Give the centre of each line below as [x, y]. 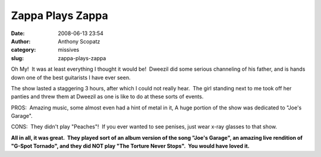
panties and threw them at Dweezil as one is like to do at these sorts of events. [107, 97]
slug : [17, 58]
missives [69, 50]
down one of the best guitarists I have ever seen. [71, 77]
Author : [21, 41]
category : [23, 50]
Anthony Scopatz [79, 41]
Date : [18, 33]
